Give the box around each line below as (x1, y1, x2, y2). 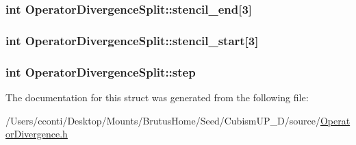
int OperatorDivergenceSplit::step (5, 63, 196, 80)
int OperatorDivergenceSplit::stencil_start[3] (5, 31, 259, 49)
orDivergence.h (5, 127, 68, 141)
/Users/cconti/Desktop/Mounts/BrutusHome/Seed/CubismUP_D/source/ (5, 113, 320, 127)
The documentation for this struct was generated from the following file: (5, 90, 309, 104)
